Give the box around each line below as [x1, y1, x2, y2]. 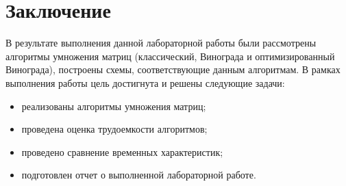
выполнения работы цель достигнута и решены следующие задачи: [5, 75, 285, 90]
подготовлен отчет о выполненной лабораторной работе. [21, 168, 256, 182]
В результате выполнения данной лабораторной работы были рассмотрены [5, 36, 317, 50]
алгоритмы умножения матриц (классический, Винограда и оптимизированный [5, 49, 335, 63]
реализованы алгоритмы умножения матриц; [21, 98, 206, 113]
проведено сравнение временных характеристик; [21, 144, 223, 159]
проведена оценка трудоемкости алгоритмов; [21, 122, 208, 136]
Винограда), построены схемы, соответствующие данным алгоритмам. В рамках [5, 62, 341, 77]
